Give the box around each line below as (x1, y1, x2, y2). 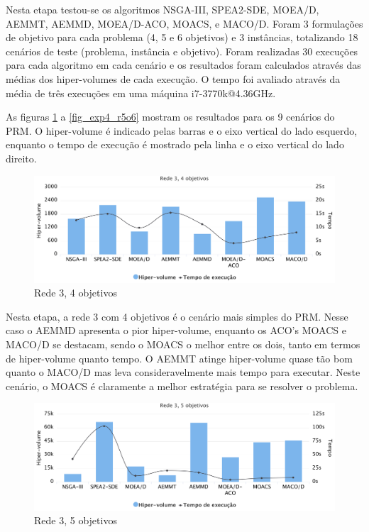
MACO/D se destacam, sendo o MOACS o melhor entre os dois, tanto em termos (6, 337, 360, 352)
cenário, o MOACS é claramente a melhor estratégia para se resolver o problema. (6, 378, 358, 393)
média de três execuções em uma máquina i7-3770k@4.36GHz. (6, 85, 276, 100)
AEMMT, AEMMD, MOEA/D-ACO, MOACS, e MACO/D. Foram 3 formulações (6, 16, 363, 31)
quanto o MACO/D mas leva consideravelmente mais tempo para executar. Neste (6, 365, 360, 379)
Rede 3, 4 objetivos (34, 285, 117, 300)
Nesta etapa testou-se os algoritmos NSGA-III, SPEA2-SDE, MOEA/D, (6, 2, 319, 16)
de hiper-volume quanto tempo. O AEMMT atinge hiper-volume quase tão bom (6, 350, 353, 365)
